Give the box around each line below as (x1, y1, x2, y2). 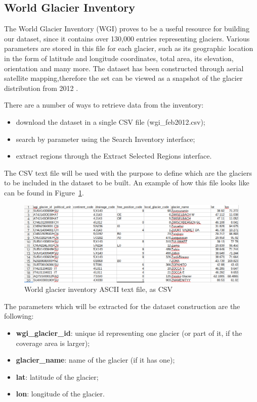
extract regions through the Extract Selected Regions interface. (16, 150, 212, 161)
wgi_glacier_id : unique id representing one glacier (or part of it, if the (16, 328, 242, 338)
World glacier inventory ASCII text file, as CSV (24, 284, 173, 294)
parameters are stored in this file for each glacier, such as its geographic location (4, 43, 253, 54)
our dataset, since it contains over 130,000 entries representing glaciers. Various (4, 33, 250, 43)
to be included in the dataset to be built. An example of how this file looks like (4, 177, 249, 188)
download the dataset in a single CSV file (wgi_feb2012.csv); (16, 116, 205, 127)
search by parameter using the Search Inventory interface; (16, 133, 195, 144)
